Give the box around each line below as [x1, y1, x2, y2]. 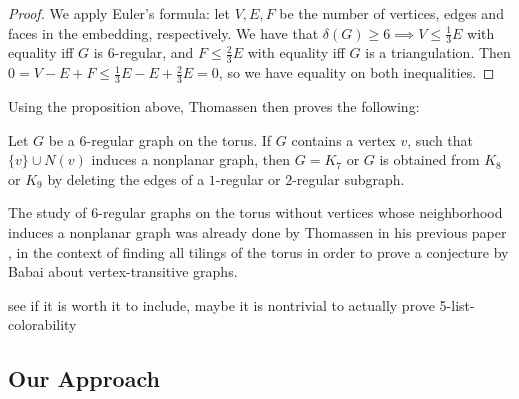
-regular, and [114, 42, 194, 63]
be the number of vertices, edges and [279, 3, 504, 23]
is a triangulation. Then [365, 42, 511, 63]
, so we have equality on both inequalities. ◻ [218, 62, 495, 83]
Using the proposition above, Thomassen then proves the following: [8, 96, 420, 117]
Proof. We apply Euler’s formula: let [8, 3, 230, 23]
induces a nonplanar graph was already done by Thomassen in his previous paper [8, 222, 507, 243]
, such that [407, 129, 474, 150]
